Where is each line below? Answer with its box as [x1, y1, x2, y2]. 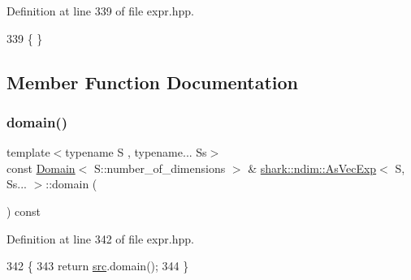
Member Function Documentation [6, 69, 299, 94]
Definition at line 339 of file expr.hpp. [6, 2, 194, 19]
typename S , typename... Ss [65, 144, 207, 161]
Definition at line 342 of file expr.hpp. [6, 230, 194, 247]
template [6, 144, 50, 161]
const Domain [6, 159, 76, 176]
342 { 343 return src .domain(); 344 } [6, 257, 189, 274]
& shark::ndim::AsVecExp [248, 159, 377, 176]
